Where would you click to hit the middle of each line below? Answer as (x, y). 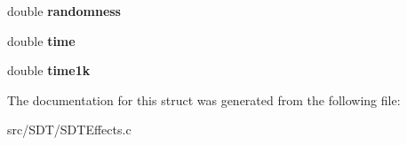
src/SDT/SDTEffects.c (69, 130)
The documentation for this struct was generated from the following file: (204, 99)
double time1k (49, 70)
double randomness (64, 11)
